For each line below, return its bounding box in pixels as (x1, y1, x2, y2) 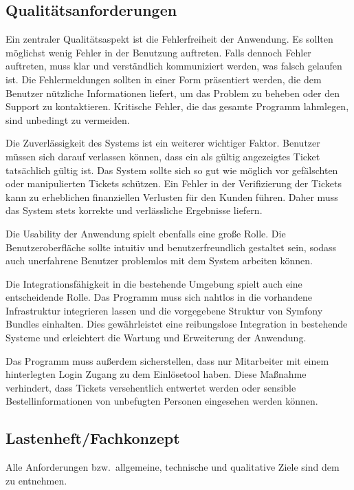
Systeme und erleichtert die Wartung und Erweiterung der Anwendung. (5, 330, 307, 345)
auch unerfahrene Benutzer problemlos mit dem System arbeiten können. (5, 253, 313, 268)
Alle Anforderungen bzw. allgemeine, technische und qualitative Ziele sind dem (5, 460, 340, 474)
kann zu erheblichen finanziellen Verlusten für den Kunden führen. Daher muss (5, 189, 338, 204)
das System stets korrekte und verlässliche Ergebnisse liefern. (5, 203, 263, 217)
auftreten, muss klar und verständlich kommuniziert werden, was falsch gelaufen (5, 58, 342, 73)
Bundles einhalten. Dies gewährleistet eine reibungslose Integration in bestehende (5, 317, 348, 331)
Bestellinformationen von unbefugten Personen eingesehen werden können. (5, 394, 318, 408)
